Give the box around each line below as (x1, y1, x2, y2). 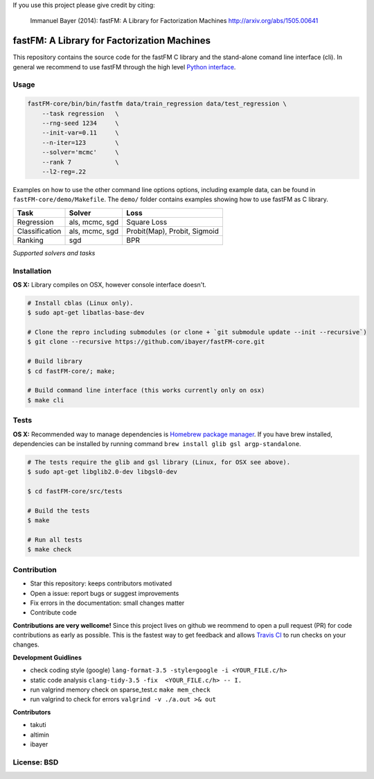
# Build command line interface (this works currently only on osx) (27, 386, 265, 395)
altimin (30, 730, 50, 739)
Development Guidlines (12, 653, 82, 662)
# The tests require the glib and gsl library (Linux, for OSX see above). (27, 458, 291, 466)
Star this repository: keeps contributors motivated (30, 579, 172, 588)
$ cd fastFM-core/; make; (27, 367, 116, 375)
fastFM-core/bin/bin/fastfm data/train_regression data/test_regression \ (27, 100, 287, 108)
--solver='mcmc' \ (42, 148, 119, 156)
